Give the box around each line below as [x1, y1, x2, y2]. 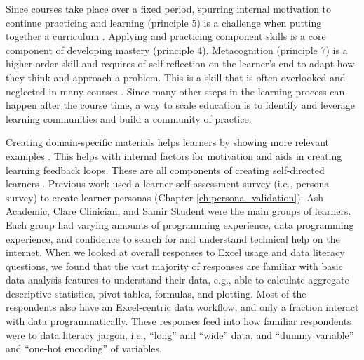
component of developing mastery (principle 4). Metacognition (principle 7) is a [6, 42, 348, 57]
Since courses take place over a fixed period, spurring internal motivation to [6, 1, 332, 15]
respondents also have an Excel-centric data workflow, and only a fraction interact [6, 300, 359, 314]
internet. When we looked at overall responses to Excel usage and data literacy [6, 245, 345, 260]
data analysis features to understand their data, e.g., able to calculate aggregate [6, 272, 349, 287]
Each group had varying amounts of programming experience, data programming [6, 217, 354, 232]
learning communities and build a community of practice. [6, 111, 252, 126]
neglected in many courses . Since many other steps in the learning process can [6, 84, 345, 98]
